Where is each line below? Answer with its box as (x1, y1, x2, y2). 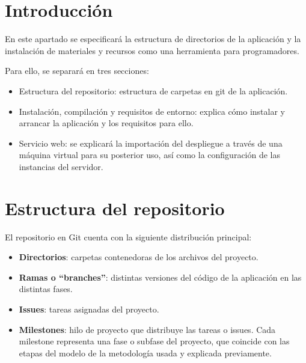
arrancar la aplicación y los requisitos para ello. (19, 117, 194, 129)
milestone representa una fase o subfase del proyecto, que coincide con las (19, 335, 290, 347)
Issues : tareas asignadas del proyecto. (19, 302, 159, 315)
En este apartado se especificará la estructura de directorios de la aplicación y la (5, 32, 301, 45)
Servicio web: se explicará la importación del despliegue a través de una (19, 136, 283, 149)
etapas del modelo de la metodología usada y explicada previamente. (19, 346, 272, 359)
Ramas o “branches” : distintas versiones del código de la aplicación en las (19, 270, 302, 283)
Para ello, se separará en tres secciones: (5, 64, 149, 77)
